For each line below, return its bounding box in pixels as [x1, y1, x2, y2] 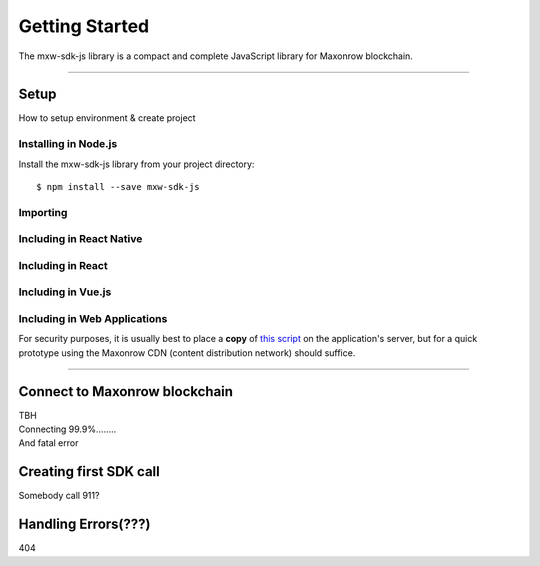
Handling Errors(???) [18, 516, 151, 533]
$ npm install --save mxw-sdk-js [36, 181, 200, 192]
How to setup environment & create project [18, 112, 196, 124]
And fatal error [18, 437, 79, 449]
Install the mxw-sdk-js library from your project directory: [18, 158, 255, 170]
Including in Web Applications [18, 312, 168, 325]
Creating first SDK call [18, 463, 160, 480]
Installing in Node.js [18, 137, 118, 151]
